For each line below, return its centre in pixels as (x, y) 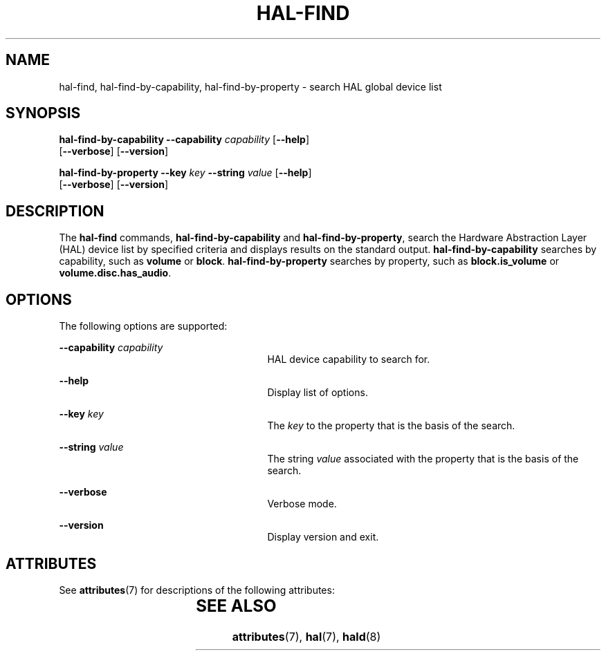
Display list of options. (318, 393)
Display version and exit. (323, 537)
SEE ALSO (236, 606)
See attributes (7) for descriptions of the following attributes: (197, 590)
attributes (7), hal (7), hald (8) (306, 636)
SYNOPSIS (43, 113)
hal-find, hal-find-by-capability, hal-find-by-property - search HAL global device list (250, 86)
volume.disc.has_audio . (115, 273)
